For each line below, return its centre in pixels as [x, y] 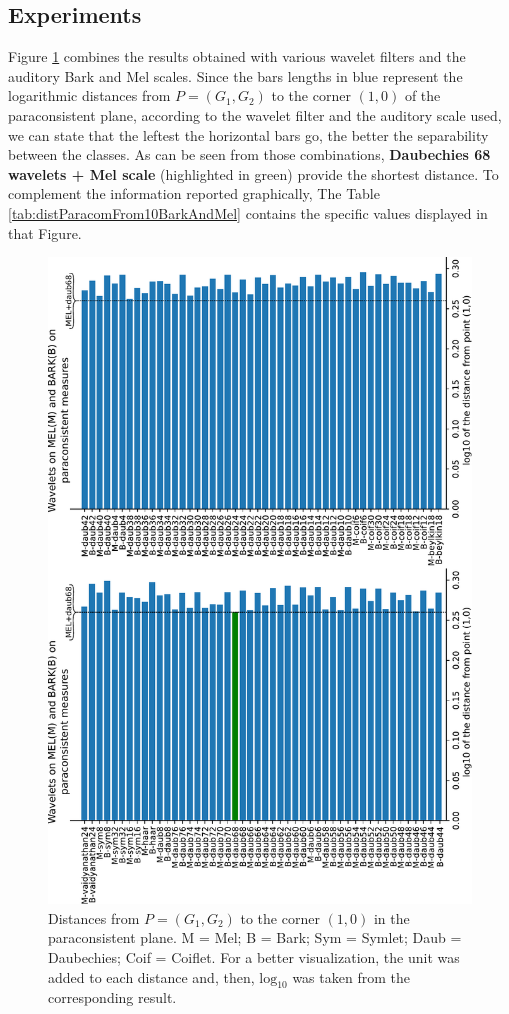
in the [391, 917]
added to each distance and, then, [151, 976]
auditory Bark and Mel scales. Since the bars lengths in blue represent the [235, 75]
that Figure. [45, 232]
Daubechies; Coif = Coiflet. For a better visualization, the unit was [254, 956]
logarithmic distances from [89, 95]
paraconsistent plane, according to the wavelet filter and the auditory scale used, [255, 114]
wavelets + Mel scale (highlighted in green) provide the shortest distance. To [253, 173]
